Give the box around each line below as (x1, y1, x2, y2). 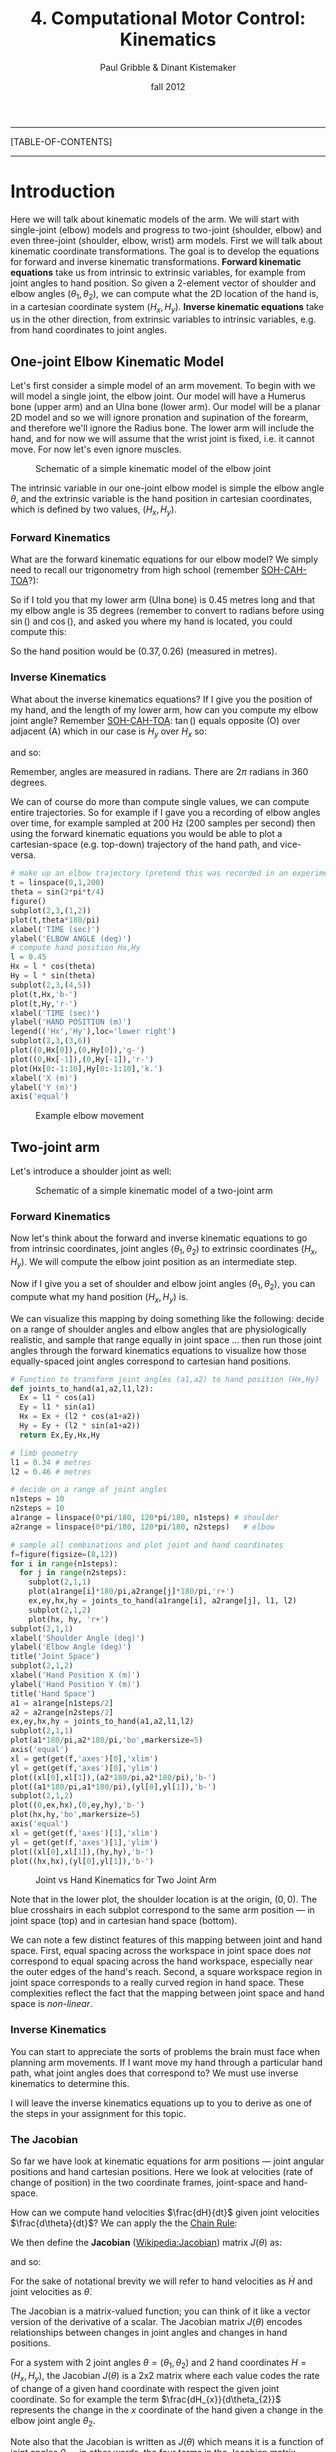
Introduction (10, 180, 116, 203)
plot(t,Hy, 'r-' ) (10, 998, 78, 1009)
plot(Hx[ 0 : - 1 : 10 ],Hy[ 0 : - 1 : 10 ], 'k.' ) (10, 1063, 163, 1074)
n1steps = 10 (10, 1494, 65, 1504)
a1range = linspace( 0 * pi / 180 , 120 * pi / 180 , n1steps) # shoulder (10, 1513, 280, 1523)
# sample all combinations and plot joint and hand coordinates (10, 1540, 284, 1550)
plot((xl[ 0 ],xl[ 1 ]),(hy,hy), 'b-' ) (10, 1847, 155, 1857)
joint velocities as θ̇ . (10, 2285, 93, 2297)
